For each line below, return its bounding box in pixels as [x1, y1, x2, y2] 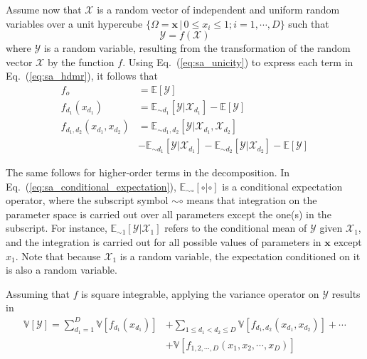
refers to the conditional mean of [164, 220, 307, 235]
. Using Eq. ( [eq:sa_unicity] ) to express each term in [122, 54, 353, 69]
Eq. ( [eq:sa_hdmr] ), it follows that [6, 68, 158, 83]
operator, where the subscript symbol [6, 193, 169, 208]
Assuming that [6, 286, 70, 301]
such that [288, 16, 329, 31]
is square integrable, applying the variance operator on [81, 286, 319, 301]
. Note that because [15, 248, 101, 263]
